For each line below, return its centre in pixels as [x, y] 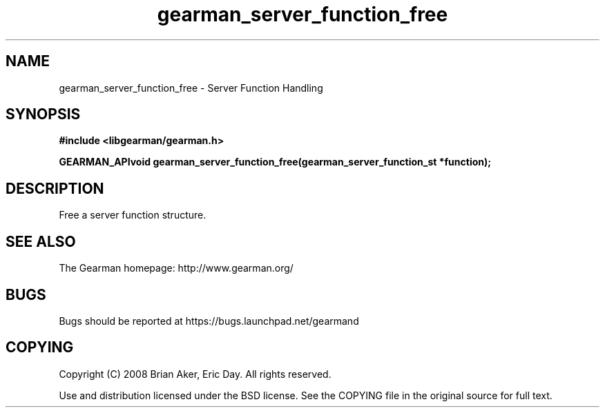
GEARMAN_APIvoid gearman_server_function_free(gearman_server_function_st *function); [275, 162]
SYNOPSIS [43, 114]
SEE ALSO [41, 241]
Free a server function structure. [133, 215]
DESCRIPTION [55, 188]
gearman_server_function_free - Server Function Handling [191, 88]
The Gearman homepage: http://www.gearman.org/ [176, 268]
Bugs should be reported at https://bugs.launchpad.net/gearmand [209, 321]
